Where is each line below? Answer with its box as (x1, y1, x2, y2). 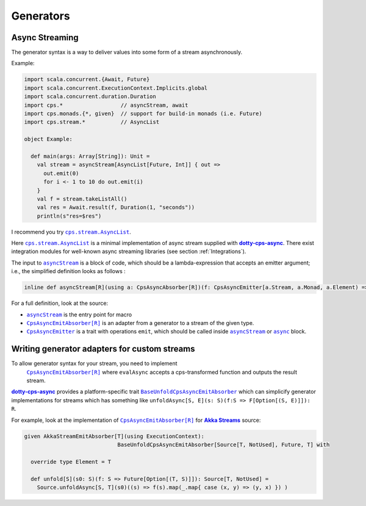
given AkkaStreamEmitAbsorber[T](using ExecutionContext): (24, 433, 204, 440)
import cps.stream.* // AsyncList (24, 119, 160, 126)
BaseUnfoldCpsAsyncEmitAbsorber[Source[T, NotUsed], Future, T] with (117, 441, 330, 448)
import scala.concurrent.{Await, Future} (24, 76, 150, 83)
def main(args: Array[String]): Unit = (30, 152, 150, 160)
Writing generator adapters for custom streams (11, 344, 195, 354)
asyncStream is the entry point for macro (26, 311, 132, 318)
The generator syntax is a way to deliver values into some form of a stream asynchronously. (11, 49, 243, 56)
